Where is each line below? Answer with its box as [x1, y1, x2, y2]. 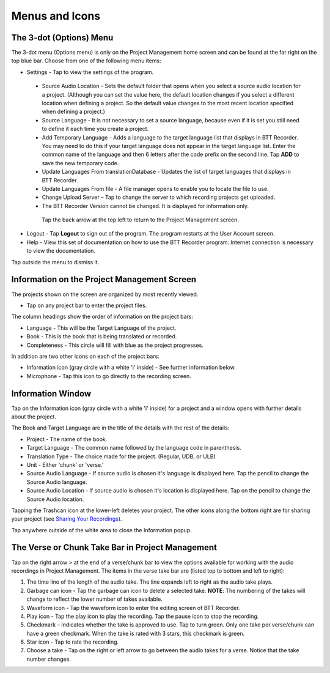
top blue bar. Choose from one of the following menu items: [11, 57, 161, 64]
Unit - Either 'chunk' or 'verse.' [26, 461, 104, 468]
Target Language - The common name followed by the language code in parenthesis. [26, 444, 241, 452]
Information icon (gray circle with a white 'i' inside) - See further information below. [26, 364, 236, 371]
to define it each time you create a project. [42, 125, 149, 133]
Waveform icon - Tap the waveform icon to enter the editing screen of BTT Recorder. [26, 604, 241, 611]
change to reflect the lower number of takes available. [26, 595, 163, 603]
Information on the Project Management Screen [11, 274, 197, 284]
